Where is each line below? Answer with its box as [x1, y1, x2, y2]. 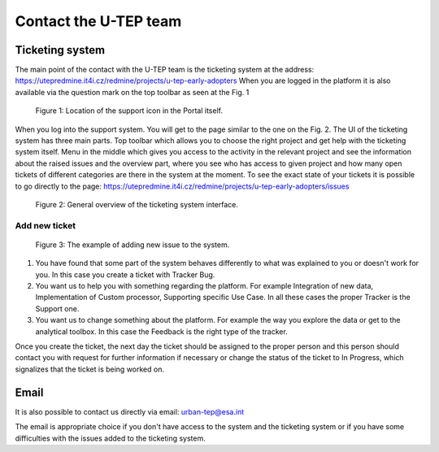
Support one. [35, 303, 80, 313]
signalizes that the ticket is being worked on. [15, 364, 164, 374]
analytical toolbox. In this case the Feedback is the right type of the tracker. [35, 326, 288, 337]
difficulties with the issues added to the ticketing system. [15, 433, 206, 443]
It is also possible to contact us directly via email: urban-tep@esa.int [15, 406, 244, 416]
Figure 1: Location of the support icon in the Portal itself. [35, 106, 224, 115]
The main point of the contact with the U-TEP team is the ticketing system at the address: [15, 65, 315, 75]
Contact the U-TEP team [15, 12, 182, 30]
